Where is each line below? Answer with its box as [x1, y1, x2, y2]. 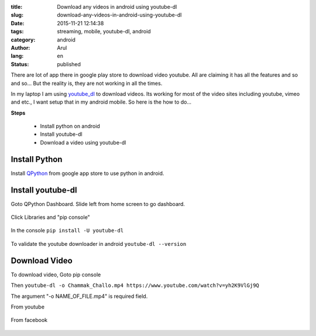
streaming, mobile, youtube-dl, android [57, 28, 152, 35]
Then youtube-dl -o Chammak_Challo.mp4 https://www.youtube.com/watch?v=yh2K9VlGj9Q [11, 282, 260, 289]
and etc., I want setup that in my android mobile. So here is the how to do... [11, 98, 192, 105]
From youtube [11, 303, 45, 310]
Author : [11, 44, 30, 51]
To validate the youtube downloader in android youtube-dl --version [11, 240, 187, 247]
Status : [11, 60, 29, 67]
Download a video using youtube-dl [40, 139, 126, 146]
